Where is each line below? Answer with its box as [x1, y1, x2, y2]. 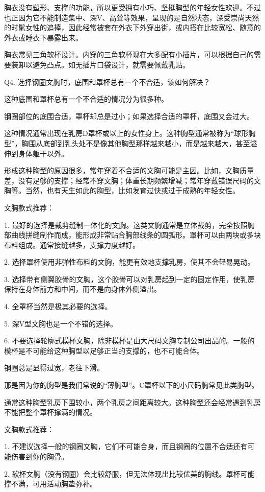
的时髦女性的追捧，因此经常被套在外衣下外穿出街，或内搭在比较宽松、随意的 [4, 22, 261, 33]
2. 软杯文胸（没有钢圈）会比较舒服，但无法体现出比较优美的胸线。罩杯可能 [4, 468, 255, 479]
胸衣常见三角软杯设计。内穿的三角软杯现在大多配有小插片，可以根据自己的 [4, 49, 254, 60]
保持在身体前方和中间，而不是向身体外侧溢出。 [4, 284, 161, 294]
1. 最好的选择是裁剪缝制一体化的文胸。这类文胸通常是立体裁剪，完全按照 [4, 219, 248, 230]
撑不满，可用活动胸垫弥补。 [4, 478, 97, 489]
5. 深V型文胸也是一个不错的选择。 [4, 318, 118, 329]
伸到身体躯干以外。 [4, 148, 68, 158]
